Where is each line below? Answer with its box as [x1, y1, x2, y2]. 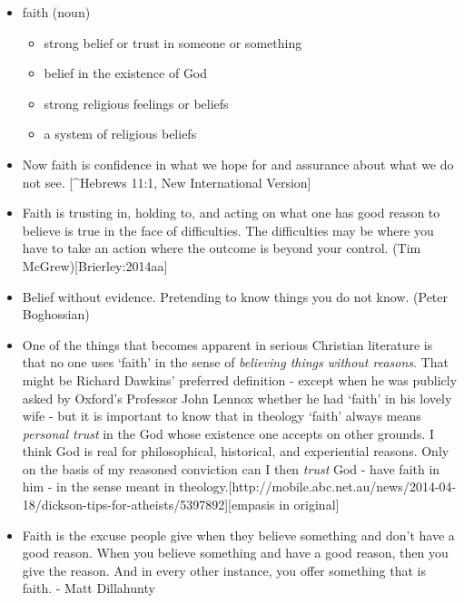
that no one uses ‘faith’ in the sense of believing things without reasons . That [22, 353, 449, 372]
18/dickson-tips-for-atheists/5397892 [22, 495, 225, 514]
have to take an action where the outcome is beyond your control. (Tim [22, 238, 421, 258]
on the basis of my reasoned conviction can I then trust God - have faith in [22, 459, 440, 478]
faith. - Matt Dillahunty [22, 579, 155, 598]
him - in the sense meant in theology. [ [22, 477, 232, 496]
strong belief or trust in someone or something [44, 33, 302, 52]
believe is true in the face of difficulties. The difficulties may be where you [22, 220, 434, 239]
